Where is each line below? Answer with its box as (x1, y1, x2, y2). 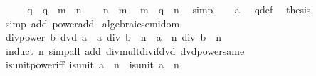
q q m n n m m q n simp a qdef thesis (27, 2, 311, 16)
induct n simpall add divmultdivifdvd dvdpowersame (5, 43, 245, 58)
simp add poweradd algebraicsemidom (5, 15, 180, 30)
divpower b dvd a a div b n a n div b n (5, 30, 222, 44)
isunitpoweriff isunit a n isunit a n (5, 57, 179, 72)
